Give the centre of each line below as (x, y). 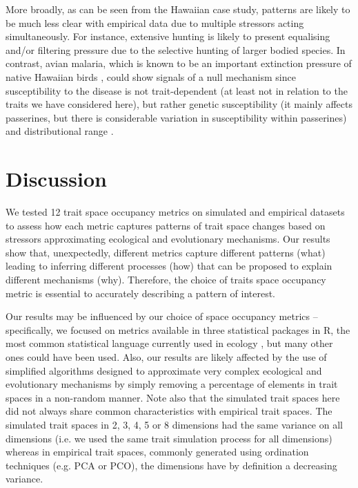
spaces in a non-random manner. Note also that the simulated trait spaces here (173, 397)
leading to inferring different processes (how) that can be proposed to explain (169, 266)
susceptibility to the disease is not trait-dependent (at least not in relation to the (177, 90)
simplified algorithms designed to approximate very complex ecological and (164, 370)
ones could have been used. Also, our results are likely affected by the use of (166, 357)
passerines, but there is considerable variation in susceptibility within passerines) (176, 117)
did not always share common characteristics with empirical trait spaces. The (169, 411)
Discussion (56, 179)
